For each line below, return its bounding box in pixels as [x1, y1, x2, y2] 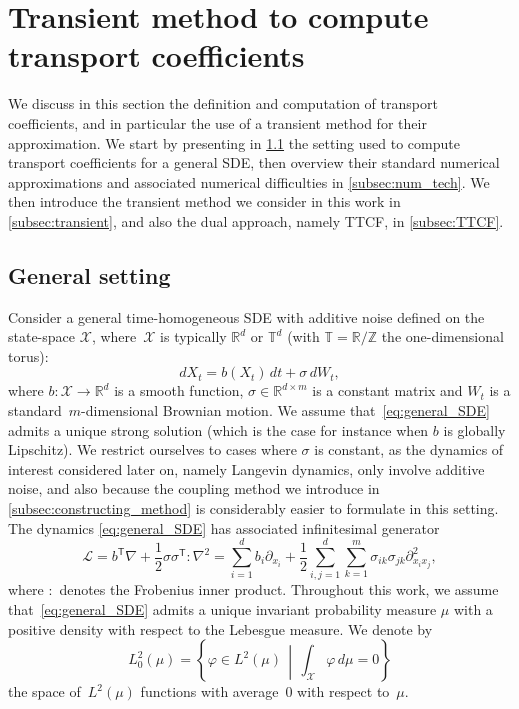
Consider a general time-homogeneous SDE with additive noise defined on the [8, 306, 485, 327]
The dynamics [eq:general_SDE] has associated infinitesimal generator [8, 517, 440, 538]
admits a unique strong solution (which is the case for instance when [8, 419, 429, 440]
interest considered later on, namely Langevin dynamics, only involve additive [8, 458, 485, 479]
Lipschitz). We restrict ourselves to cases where [8, 439, 297, 460]
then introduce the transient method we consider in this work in [8, 191, 401, 212]
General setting [8, 259, 171, 290]
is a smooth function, [114, 380, 244, 401]
